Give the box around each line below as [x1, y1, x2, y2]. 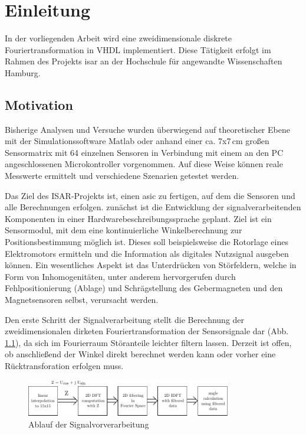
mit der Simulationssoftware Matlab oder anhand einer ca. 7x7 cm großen [5, 135, 269, 147]
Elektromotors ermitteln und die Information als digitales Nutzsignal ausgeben [5, 247, 289, 259]
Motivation [5, 95, 73, 113]
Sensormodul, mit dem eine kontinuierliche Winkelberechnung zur [5, 224, 242, 236]
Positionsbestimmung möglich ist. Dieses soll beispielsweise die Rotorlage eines [5, 236, 288, 248]
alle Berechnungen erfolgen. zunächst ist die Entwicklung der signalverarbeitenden [5, 201, 301, 213]
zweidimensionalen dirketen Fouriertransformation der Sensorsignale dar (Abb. [5, 325, 289, 337]
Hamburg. [5, 66, 41, 79]
